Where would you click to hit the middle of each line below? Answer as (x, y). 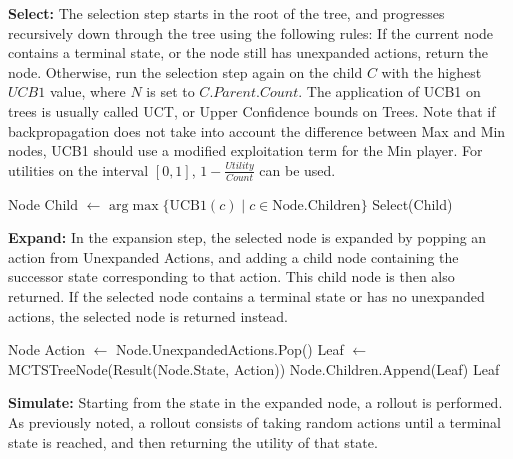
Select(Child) (412, 203)
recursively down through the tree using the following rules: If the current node (251, 32)
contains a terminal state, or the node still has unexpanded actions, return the (248, 52)
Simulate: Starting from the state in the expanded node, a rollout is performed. (255, 402)
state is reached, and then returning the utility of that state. (193, 441)
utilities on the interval (78, 169)
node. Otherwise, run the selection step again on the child (185, 71)
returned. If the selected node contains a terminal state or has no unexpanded (246, 295)
